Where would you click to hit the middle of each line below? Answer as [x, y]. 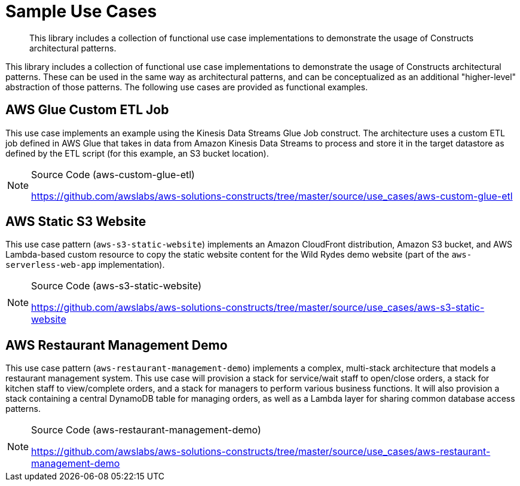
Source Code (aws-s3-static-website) [117, 286]
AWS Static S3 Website [76, 222]
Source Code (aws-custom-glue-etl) [113, 174]
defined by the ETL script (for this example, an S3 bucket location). [137, 153]
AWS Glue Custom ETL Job [87, 110]
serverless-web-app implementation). [85, 265]
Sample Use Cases [81, 11]
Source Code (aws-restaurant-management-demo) [146, 430]
